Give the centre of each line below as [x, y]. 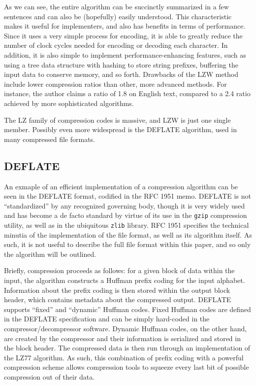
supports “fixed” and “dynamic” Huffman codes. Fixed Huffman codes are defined [128, 309]
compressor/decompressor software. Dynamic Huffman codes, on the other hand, [126, 328]
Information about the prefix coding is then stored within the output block [117, 290]
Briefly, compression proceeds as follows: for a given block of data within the [119, 270]
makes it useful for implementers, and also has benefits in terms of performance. [125, 26]
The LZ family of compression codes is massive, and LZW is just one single [117, 120]
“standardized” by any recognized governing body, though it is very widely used [125, 205]
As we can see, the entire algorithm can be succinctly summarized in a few [116, 6]
